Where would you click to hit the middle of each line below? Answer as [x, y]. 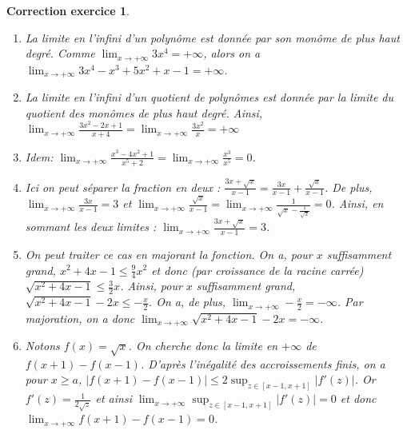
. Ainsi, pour [151, 286]
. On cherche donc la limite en [203, 346]
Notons [42, 346]
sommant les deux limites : [91, 227]
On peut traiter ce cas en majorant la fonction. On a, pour [169, 254]
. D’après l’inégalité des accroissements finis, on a [263, 363]
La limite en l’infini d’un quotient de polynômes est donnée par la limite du [209, 97]
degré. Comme [60, 53]
